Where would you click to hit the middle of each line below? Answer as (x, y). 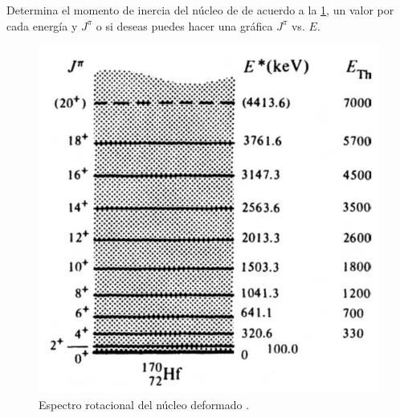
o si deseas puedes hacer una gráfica (184, 25)
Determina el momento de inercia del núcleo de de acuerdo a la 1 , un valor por (200, 10)
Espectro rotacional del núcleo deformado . (144, 404)
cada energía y (42, 25)
